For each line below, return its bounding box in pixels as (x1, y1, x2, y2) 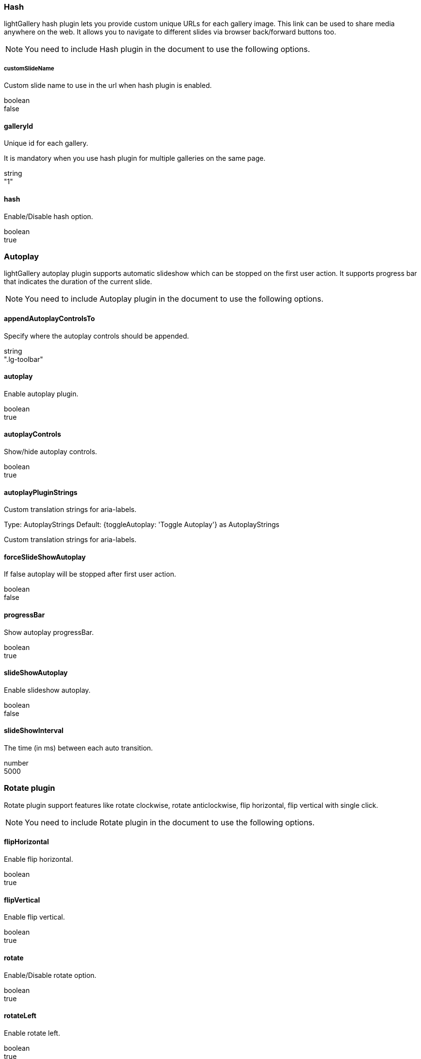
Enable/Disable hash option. (4, 212, 93, 221)
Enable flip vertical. (4, 913, 65, 922)
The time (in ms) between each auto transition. (4, 744, 153, 752)
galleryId (4, 121, 33, 130)
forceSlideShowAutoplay (4, 552, 86, 561)
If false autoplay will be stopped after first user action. (4, 570, 176, 579)
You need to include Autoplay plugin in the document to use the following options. (25, 294, 324, 304)
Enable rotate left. (4, 1028, 60, 1037)
